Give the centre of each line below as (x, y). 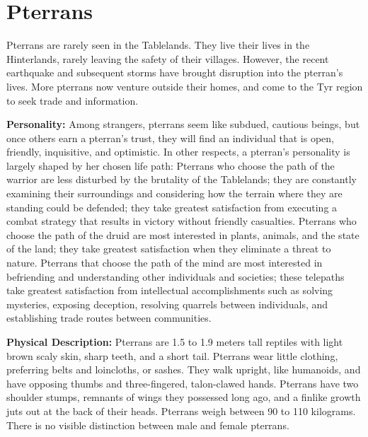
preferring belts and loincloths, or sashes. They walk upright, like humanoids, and (184, 369)
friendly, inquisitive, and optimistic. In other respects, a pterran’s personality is (178, 152)
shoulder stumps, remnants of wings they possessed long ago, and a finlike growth (184, 397)
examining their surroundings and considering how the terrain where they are (174, 193)
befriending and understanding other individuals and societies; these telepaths (176, 276)
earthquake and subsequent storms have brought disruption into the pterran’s (175, 72)
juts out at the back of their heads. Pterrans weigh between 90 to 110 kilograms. (181, 410)
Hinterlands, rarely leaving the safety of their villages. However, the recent (168, 58)
